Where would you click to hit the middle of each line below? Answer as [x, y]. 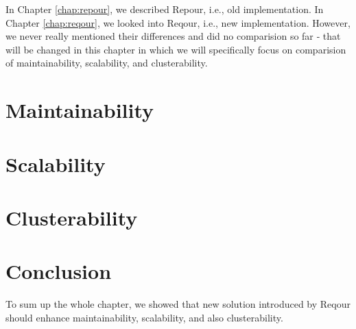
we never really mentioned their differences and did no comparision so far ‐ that [173, 36]
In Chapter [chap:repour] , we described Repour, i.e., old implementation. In [165, 9]
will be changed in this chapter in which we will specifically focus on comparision [176, 49]
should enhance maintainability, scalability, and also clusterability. [144, 317]
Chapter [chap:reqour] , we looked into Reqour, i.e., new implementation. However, [178, 22]
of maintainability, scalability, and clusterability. [107, 63]
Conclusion [59, 271]
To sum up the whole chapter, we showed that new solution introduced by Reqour [178, 304]
